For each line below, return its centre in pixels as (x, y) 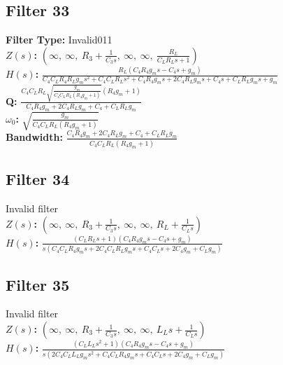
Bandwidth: (34, 137)
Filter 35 (38, 284)
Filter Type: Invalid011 (59, 40)
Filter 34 (38, 179)
